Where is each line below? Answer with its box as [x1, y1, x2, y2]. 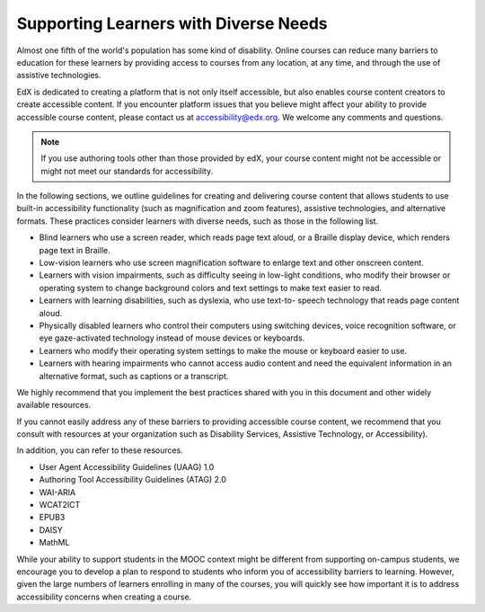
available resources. [16, 400, 92, 411]
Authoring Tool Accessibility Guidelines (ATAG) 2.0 [39, 475, 226, 485]
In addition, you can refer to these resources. [16, 445, 183, 456]
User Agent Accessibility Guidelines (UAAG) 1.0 [39, 461, 215, 472]
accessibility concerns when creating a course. [16, 591, 192, 602]
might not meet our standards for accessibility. [40, 165, 214, 176]
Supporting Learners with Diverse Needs [16, 13, 328, 33]
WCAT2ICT [39, 500, 81, 510]
